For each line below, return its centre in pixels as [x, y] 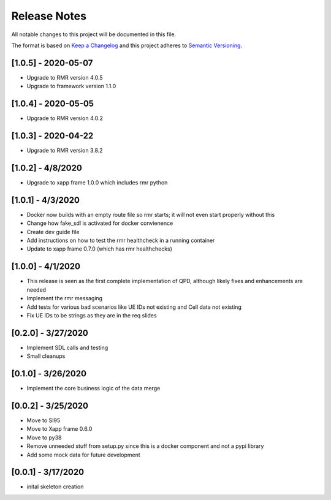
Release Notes [49, 16]
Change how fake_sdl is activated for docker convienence [100, 223]
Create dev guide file [53, 232]
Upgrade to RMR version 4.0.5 [65, 77]
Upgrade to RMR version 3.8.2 [65, 151]
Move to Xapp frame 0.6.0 [59, 429]
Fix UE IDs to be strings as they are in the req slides [92, 315]
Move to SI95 [44, 420]
